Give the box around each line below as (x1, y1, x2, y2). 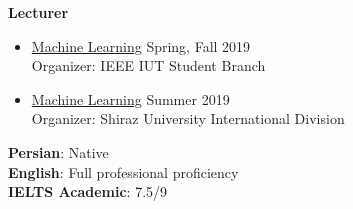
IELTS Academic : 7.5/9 (8, 181, 168, 202)
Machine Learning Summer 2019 (31, 88, 230, 109)
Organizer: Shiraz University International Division (31, 108, 345, 129)
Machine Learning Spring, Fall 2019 (31, 35, 251, 56)
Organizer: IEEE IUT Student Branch (31, 55, 266, 76)
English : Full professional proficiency (8, 161, 239, 182)
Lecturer (8, 2, 69, 22)
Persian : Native (8, 141, 109, 162)
